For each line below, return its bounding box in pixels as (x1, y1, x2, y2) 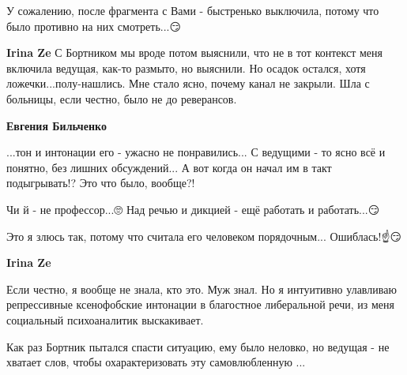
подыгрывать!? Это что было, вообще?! (6, 174, 195, 191)
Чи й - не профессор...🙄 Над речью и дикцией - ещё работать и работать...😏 (6, 201, 380, 217)
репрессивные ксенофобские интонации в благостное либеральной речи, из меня (6, 296, 394, 313)
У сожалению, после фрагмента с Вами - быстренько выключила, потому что (6, 2, 379, 18)
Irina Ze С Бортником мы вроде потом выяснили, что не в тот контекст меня (6, 44, 383, 61)
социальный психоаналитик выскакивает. (6, 311, 204, 328)
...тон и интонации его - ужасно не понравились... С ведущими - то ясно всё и (6, 144, 386, 160)
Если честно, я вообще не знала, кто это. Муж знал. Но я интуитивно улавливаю (6, 280, 397, 297)
